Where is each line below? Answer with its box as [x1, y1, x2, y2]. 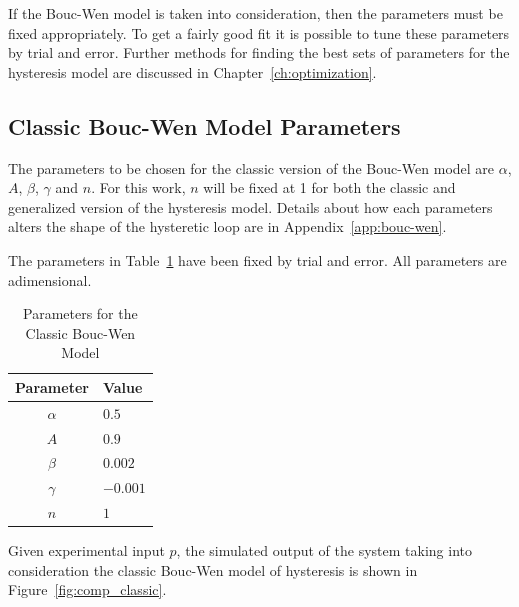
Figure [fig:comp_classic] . [8, 579, 167, 600]
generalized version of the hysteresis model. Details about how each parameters [8, 196, 493, 217]
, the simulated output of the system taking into [176, 540, 472, 561]
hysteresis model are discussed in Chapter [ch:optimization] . [8, 61, 377, 82]
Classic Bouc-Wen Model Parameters [8, 110, 401, 141]
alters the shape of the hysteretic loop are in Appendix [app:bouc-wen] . [8, 216, 447, 237]
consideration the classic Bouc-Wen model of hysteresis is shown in [8, 559, 418, 580]
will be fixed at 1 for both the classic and [203, 177, 456, 198]
